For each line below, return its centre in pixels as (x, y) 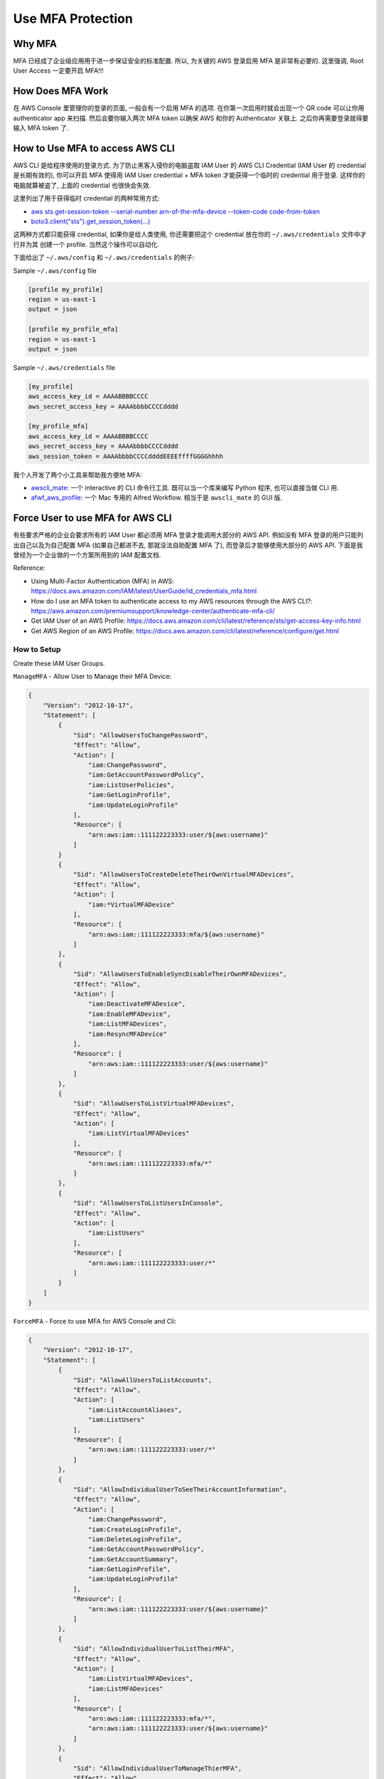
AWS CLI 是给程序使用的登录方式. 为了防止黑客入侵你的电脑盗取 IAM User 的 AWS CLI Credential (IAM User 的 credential (190, 165)
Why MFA (35, 44)
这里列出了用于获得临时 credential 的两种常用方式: (86, 199)
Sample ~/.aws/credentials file (64, 367)
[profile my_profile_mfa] (73, 329)
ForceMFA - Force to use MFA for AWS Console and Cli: (95, 1321)
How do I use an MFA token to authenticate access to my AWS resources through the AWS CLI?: (172, 601)
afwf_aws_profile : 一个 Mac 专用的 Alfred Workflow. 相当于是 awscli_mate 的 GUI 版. (156, 497)
